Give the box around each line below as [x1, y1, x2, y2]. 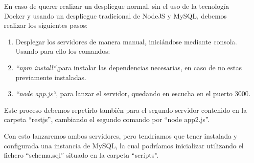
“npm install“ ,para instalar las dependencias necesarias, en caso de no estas [15, 62, 242, 72]
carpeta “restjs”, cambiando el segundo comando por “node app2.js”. [4, 114, 210, 124]
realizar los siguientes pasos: [4, 20, 88, 30]
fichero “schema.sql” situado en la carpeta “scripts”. [4, 150, 159, 160]
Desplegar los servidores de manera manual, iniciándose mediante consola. [15, 36, 237, 46]
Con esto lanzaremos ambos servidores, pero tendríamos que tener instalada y [4, 130, 237, 141]
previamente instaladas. [15, 72, 86, 82]
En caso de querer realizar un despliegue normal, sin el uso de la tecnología [4, 1, 229, 11]
